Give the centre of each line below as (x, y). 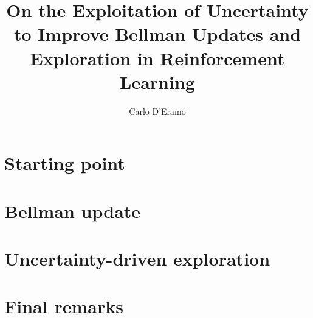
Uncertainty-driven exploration (137, 259)
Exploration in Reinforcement (157, 58)
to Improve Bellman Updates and (157, 34)
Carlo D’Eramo (157, 111)
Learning (157, 81)
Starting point (65, 163)
